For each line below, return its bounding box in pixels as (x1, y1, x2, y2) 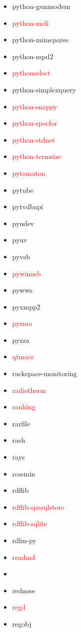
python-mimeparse (12, 34, 69, 45)
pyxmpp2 (12, 301, 41, 312)
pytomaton (12, 167, 45, 178)
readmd (12, 552, 35, 562)
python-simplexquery (12, 84, 76, 94)
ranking (12, 401, 36, 412)
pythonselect (12, 68, 51, 78)
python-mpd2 (12, 51, 53, 61)
